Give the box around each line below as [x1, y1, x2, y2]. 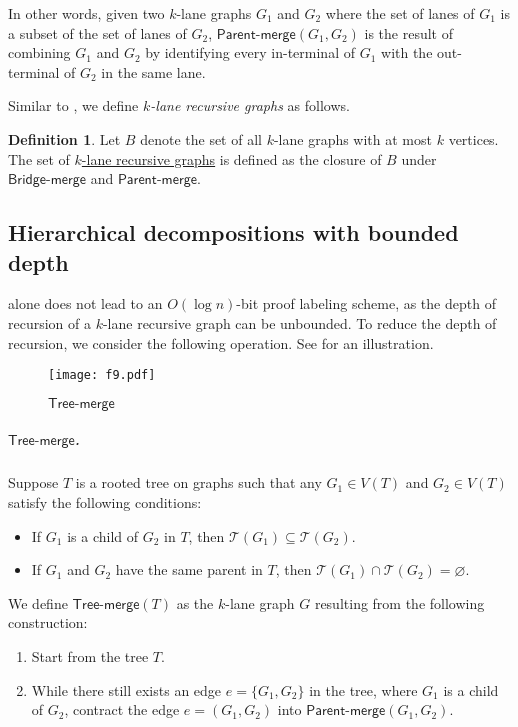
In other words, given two [8, 3, 165, 23]
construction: [8, 612, 88, 633]
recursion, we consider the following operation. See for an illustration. [8, 332, 434, 353]
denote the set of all [140, 128, 262, 149]
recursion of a [8, 312, 91, 333]
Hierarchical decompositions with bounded [8, 217, 459, 248]
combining [8, 42, 71, 63]
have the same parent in [115, 559, 263, 580]
